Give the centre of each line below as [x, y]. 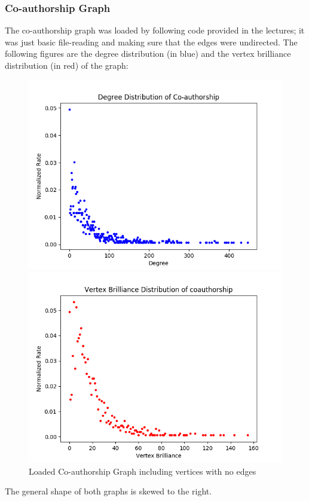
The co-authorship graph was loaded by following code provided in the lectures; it [155, 30]
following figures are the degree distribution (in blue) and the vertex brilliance [148, 54]
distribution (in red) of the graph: [67, 65]
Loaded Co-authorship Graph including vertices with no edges [143, 471]
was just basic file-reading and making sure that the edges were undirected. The [151, 42]
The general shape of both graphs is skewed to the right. [108, 491]
